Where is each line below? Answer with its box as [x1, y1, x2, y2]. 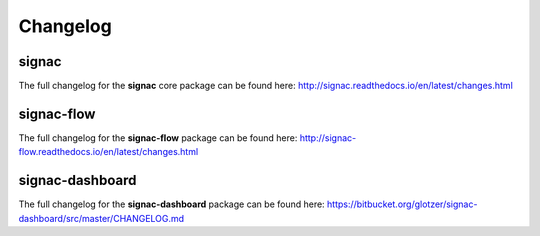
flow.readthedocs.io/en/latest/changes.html [18, 146, 199, 158]
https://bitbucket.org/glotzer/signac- [326, 198, 478, 210]
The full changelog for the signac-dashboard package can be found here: [18, 198, 325, 210]
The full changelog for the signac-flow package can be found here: [18, 131, 298, 144]
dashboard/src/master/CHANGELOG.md [18, 212, 185, 224]
